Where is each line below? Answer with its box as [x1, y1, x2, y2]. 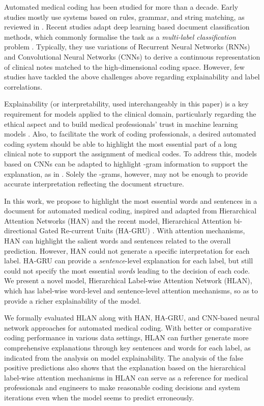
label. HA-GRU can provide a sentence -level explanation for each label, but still [4, 255, 253, 266]
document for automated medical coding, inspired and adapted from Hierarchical [4, 205, 257, 216]
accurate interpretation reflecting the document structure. [4, 178, 184, 189]
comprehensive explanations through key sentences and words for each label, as [4, 342, 251, 353]
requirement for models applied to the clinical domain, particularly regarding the [4, 108, 256, 119]
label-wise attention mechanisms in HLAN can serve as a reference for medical [4, 372, 248, 383]
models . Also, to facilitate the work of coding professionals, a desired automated [4, 128, 256, 139]
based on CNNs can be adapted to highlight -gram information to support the [4, 158, 248, 169]
